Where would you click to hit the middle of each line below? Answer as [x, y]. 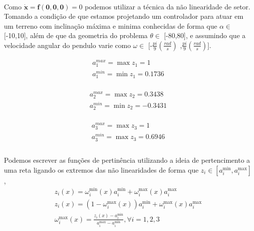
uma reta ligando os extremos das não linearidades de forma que [101, 169]
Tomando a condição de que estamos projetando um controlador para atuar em [124, 16]
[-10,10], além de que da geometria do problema [76, 35]
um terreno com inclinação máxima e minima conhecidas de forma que [111, 25]
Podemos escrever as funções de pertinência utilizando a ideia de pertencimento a [127, 160]
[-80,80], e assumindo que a [205, 35]
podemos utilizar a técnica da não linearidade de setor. [167, 6]
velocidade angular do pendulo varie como [68, 45]
